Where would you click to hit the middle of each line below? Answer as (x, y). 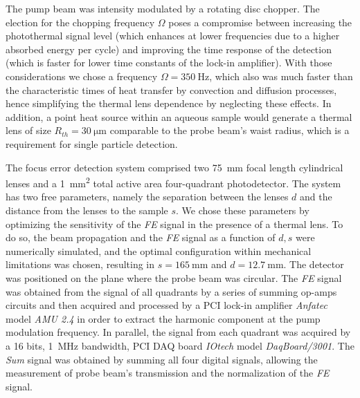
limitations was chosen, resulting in (80, 264)
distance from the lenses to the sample (87, 210)
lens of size (28, 130)
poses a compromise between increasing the (260, 22)
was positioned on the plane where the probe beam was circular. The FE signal (174, 277)
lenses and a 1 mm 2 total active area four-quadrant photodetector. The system (173, 182)
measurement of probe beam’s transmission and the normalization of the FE (168, 373)
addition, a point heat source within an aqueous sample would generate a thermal (179, 116)
